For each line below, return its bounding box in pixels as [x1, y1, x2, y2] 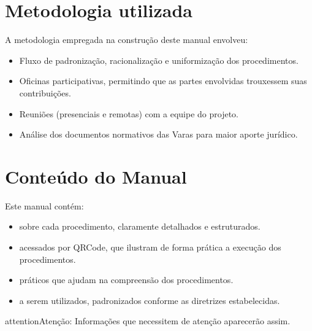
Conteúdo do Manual [5, 163, 187, 189]
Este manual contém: [5, 199, 84, 212]
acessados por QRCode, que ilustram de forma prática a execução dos [19, 241, 281, 253]
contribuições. [19, 86, 71, 99]
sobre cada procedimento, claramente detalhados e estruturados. [19, 220, 261, 233]
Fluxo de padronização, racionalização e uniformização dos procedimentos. [19, 53, 299, 66]
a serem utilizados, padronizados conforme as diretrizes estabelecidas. [19, 294, 280, 306]
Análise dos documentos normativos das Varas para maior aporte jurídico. [19, 128, 298, 141]
